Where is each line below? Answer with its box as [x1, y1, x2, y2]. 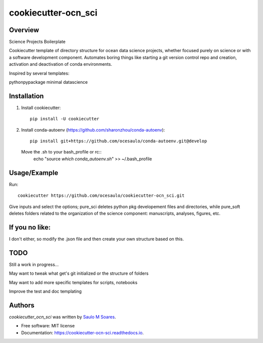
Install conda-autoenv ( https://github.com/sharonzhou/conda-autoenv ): [21, 127, 165, 133]
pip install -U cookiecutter [30, 116, 99, 122]
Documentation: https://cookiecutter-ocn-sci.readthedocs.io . [21, 329, 144, 336]
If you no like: [9, 223, 51, 231]
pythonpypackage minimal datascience [9, 79, 88, 85]
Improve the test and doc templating [9, 288, 82, 294]
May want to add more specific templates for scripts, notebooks [9, 279, 138, 285]
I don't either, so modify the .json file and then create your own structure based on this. [9, 236, 184, 242]
